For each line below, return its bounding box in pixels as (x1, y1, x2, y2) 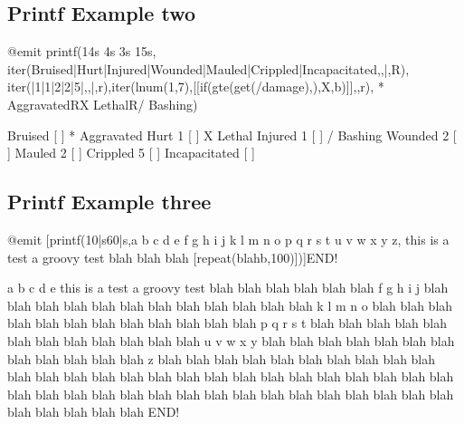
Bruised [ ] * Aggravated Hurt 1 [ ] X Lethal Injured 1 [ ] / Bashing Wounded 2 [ (7, 125, 457, 144)
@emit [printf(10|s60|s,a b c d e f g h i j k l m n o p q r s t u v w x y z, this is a (7, 229, 450, 248)
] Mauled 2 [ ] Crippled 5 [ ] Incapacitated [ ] (7, 143, 255, 162)
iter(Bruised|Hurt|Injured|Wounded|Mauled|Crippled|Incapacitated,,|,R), (7, 59, 410, 78)
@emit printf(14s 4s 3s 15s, (7, 42, 156, 61)
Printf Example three (7, 188, 212, 216)
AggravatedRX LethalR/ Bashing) (7, 94, 198, 113)
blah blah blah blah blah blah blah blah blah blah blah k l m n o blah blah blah (7, 295, 453, 314)
